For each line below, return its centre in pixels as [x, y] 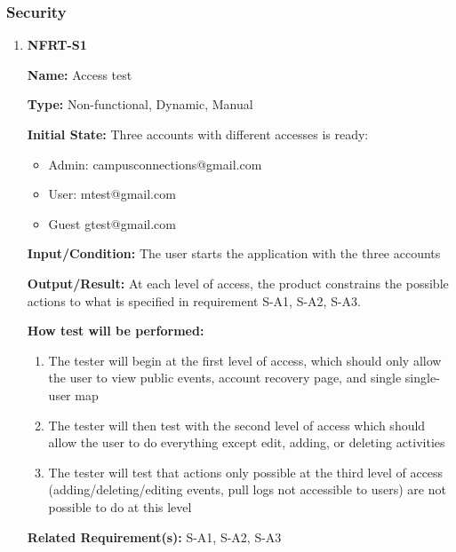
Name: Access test [80, 74]
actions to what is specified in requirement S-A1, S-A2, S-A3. [194, 300]
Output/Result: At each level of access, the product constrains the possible [238, 283]
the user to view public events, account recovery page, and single [225, 378]
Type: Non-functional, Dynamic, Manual [140, 104]
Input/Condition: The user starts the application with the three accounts [234, 253]
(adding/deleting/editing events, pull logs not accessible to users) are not [247, 489]
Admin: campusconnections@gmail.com [155, 164]
